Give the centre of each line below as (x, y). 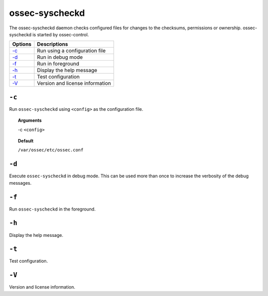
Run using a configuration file (71, 51)
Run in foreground (58, 64)
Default (26, 141)
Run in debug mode (60, 57)
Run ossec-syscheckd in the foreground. (52, 209)
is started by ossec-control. (61, 34)
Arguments (30, 120)
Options (22, 44)
